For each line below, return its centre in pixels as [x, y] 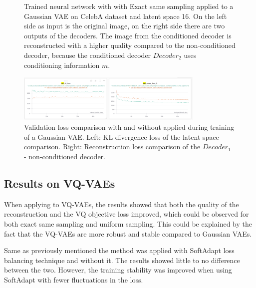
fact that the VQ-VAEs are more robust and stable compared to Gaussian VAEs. [128, 233]
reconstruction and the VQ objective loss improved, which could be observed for [127, 214]
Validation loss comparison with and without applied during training [129, 127]
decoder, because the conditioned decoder [88, 55]
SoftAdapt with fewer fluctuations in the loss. [74, 279]
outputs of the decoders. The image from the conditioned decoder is [128, 35]
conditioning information [62, 65]
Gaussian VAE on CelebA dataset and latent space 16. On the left [126, 16]
